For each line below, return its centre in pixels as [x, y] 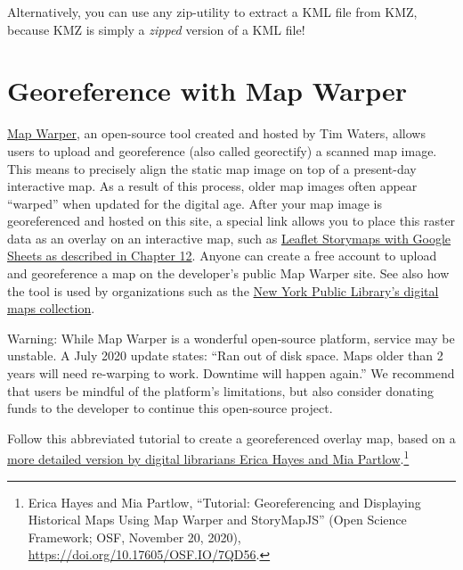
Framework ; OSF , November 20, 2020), [134, 537]
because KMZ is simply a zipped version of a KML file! [156, 29]
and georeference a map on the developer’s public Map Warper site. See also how [228, 273]
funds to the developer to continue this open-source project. [170, 408]
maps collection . [51, 308]
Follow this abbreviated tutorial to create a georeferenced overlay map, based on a [231, 438]
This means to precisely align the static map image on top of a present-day [212, 168]
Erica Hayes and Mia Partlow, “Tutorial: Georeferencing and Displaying [224, 502]
